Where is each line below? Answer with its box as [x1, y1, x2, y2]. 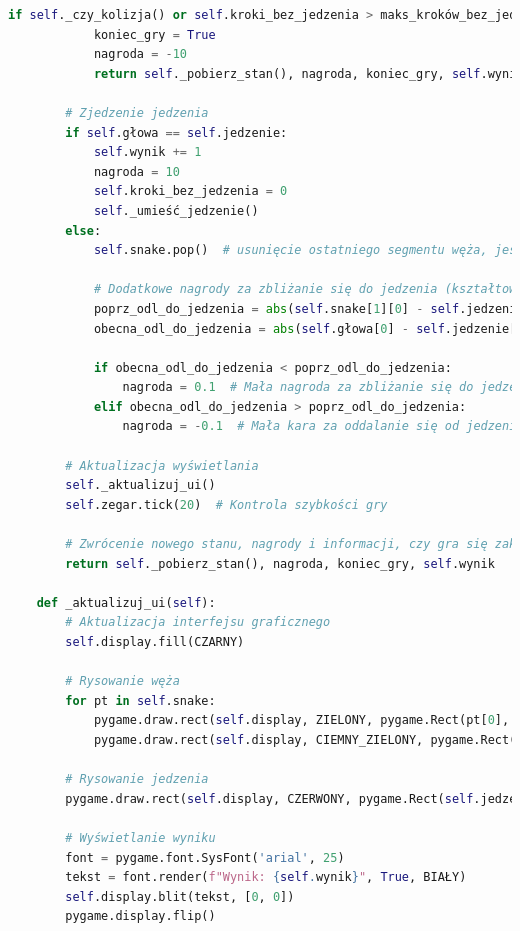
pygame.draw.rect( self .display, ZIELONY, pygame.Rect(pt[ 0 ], [93, 713, 510, 728]
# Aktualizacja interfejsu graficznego [65, 615, 331, 630]
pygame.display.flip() [65, 909, 216, 924]
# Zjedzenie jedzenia [65, 105, 209, 120]
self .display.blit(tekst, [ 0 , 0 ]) [65, 889, 295, 904]
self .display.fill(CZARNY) [65, 635, 245, 649]
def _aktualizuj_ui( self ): [36, 595, 216, 610]
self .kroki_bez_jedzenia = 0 [93, 184, 288, 199]
